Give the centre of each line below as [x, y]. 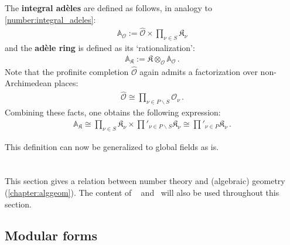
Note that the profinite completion [67, 71]
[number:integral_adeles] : [50, 19]
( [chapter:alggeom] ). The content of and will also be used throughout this [142, 192]
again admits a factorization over [199, 71]
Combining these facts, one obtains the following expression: [113, 112]
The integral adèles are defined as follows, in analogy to [108, 8]
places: [66, 83]
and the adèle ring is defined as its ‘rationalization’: [100, 48]
